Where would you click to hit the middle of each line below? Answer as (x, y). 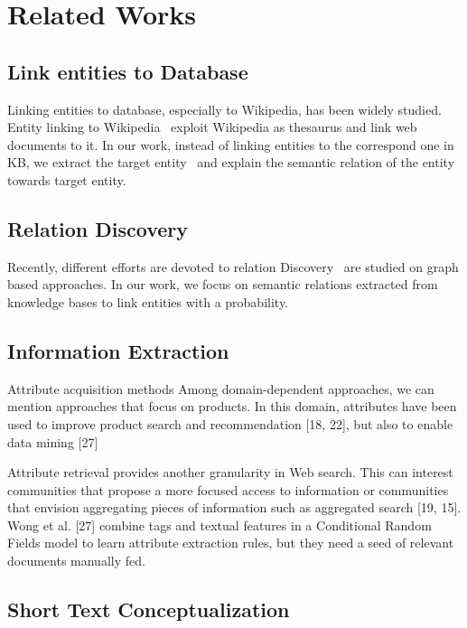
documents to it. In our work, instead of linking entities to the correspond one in (231, 144)
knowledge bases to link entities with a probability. (148, 301)
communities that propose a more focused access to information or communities (228, 489)
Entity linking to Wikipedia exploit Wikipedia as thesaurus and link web (212, 127)
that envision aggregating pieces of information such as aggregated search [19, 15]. (234, 507)
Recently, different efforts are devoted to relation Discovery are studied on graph (233, 266)
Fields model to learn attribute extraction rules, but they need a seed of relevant (231, 543)
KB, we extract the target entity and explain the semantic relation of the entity (231, 162)
